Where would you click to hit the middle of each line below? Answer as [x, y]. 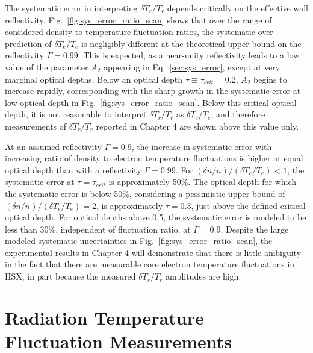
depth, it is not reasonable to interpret [76, 114]
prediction [23, 43]
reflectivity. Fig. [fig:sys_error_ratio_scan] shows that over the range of [138, 20]
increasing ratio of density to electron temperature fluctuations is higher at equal [154, 158]
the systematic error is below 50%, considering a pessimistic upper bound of [145, 193]
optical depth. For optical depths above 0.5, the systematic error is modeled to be [156, 217]
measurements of [36, 126]
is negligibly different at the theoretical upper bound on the [191, 43]
